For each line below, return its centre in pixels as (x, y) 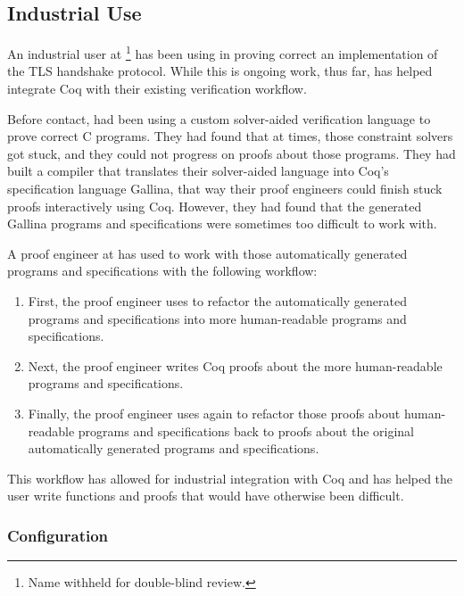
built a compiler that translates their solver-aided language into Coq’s (198, 171)
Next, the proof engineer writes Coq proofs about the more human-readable (235, 365)
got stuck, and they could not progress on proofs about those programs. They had (232, 153)
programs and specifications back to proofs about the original (246, 430)
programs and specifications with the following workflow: (162, 271)
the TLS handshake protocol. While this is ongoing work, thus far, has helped (220, 71)
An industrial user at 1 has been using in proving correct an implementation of (223, 52)
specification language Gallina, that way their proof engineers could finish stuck (225, 189)
